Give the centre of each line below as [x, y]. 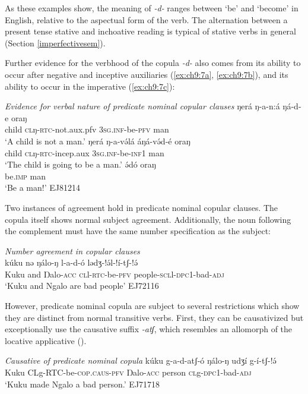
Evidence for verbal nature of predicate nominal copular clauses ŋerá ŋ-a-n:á [142, 106]
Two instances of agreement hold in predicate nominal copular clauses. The [142, 207]
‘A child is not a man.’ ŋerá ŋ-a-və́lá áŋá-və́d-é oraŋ [98, 141]
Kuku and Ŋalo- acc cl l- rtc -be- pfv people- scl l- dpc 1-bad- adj [115, 274]
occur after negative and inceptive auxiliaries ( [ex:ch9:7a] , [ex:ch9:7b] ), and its [147, 74]
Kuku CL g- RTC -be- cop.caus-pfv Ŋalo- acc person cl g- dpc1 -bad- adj [128, 372]
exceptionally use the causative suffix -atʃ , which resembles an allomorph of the [149, 329]
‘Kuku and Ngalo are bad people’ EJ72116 [82, 286]
